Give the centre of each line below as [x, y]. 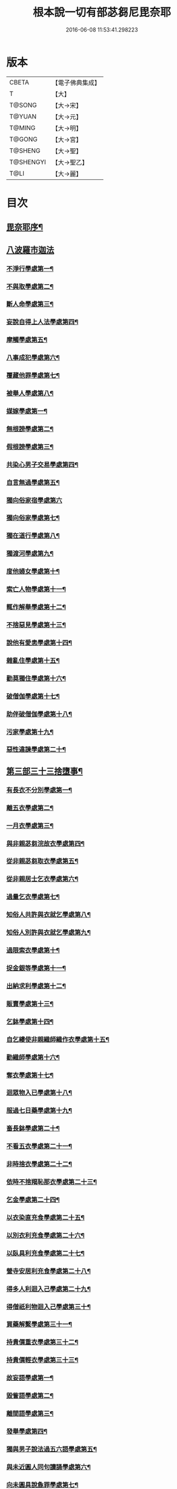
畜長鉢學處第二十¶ [33, 1129]
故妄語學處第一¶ [30, 1378]
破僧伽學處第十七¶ [33, 696]
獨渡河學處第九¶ [30, 553]
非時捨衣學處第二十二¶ [39, 1164]
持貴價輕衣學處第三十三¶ [42, 1360]
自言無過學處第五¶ [33, 482]
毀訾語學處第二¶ [30, 1396]
